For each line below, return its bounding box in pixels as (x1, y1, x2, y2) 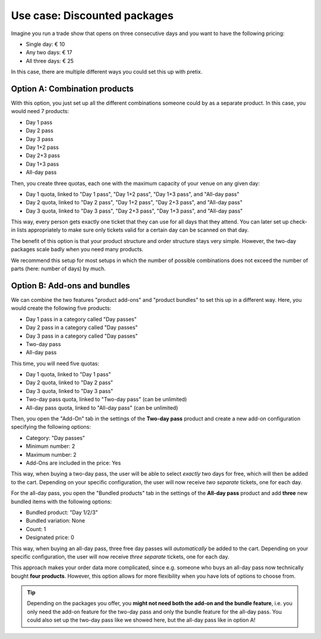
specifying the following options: (11, 423, 92, 431)
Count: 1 (26, 525, 46, 532)
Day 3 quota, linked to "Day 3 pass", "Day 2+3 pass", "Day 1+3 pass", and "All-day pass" (26, 207, 243, 214)
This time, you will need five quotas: (11, 360, 99, 367)
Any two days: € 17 (26, 49, 73, 56)
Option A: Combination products (11, 83, 134, 93)
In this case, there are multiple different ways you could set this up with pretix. (11, 68, 203, 76)
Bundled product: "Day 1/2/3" (26, 509, 98, 516)
